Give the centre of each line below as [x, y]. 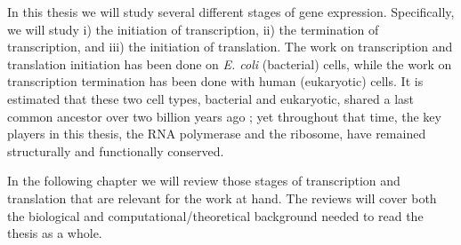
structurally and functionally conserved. [116, 150]
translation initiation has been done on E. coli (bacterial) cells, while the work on [230, 63]
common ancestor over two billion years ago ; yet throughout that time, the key [224, 116]
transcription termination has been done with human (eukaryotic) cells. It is [215, 81]
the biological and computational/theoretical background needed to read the [215, 215]
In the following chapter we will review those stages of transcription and [204, 181]
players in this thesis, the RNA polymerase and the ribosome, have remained [217, 134]
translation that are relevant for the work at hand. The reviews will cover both [222, 198]
